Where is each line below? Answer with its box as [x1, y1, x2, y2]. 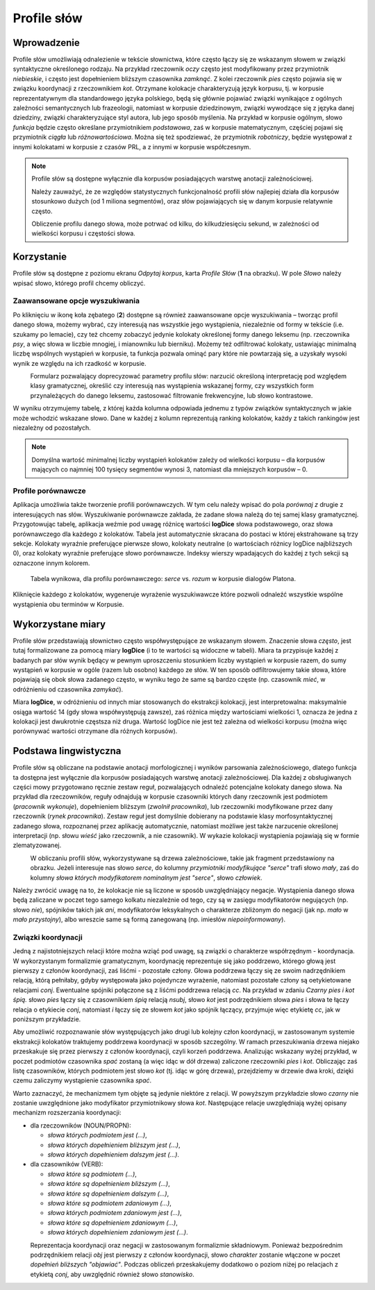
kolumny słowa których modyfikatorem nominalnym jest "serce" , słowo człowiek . [30, 873, 262, 882]
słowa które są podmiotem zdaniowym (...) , [47, 1198, 172, 1207]
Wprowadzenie [12, 37, 80, 49]
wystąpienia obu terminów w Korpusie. [12, 600, 124, 608]
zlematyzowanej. [12, 841, 62, 850]
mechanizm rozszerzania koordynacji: [12, 1108, 122, 1117]
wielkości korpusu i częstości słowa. [31, 229, 135, 237]
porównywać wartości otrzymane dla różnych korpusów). [12, 727, 178, 735]
